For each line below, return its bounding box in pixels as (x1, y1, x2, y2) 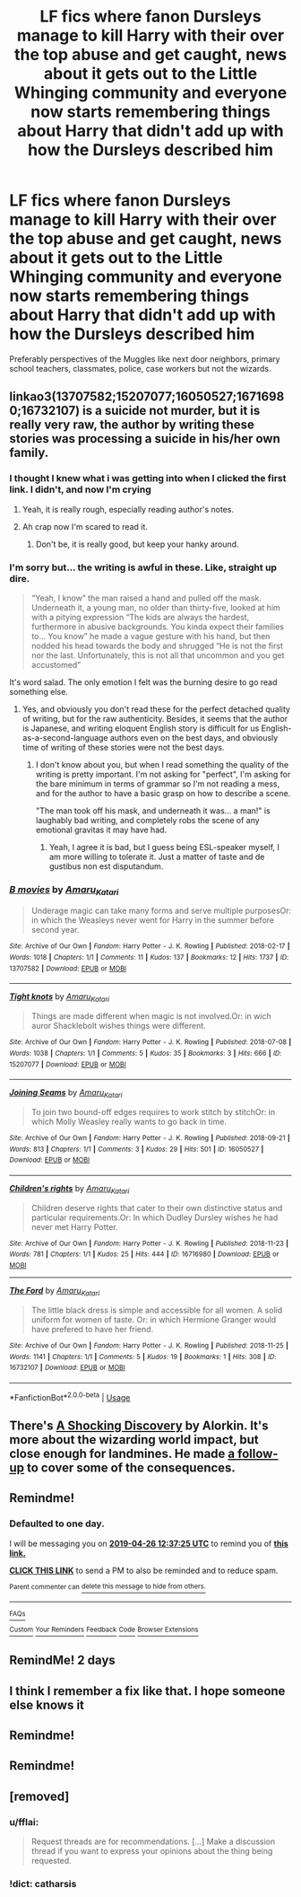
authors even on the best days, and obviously (109, 732, 279, 742)
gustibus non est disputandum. (48, 860, 164, 872)
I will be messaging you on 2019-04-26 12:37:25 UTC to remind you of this (9, 1538, 288, 1549)
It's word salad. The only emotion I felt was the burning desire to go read (9, 676, 278, 688)
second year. (30, 925, 80, 935)
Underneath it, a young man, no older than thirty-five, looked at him (30, 602, 280, 612)
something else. (9, 686, 69, 697)
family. (9, 445, 49, 461)
